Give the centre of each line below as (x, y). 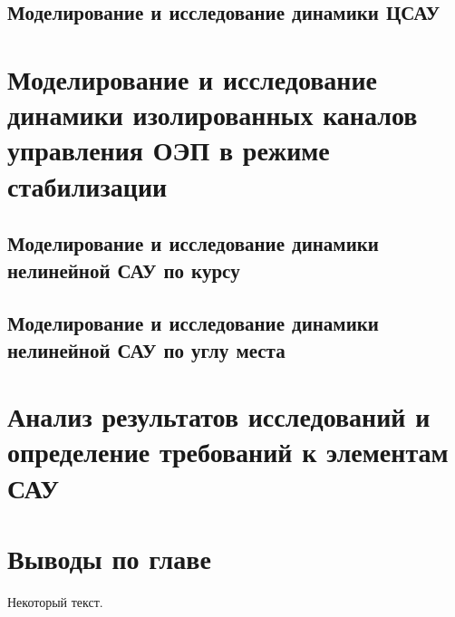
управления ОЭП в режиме (169, 150)
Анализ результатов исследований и (219, 416)
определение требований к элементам (228, 452)
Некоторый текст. (55, 601)
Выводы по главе (109, 558)
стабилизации (87, 185)
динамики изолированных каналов (213, 115)
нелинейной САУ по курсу (124, 270)
